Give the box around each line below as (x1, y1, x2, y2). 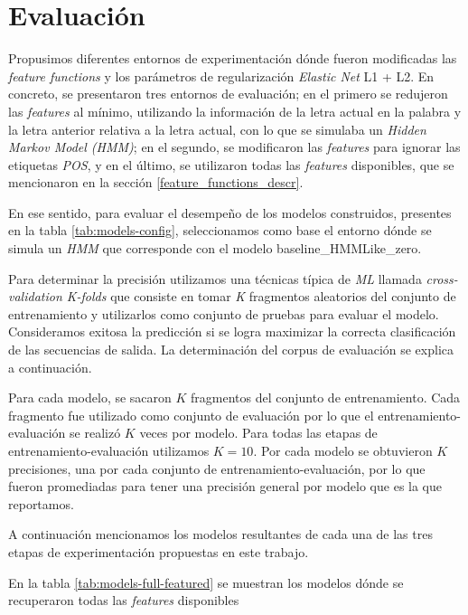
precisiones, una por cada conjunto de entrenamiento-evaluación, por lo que (8, 459, 426, 478)
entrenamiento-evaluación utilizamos (8, 441, 210, 459)
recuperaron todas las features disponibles (8, 591, 239, 610)
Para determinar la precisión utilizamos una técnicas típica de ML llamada (8, 269, 422, 288)
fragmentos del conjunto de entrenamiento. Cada (191, 388, 461, 407)
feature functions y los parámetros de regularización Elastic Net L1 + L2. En (8, 66, 435, 85)
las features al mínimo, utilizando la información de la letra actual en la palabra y (8, 101, 462, 120)
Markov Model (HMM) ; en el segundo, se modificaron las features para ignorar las (8, 137, 461, 156)
